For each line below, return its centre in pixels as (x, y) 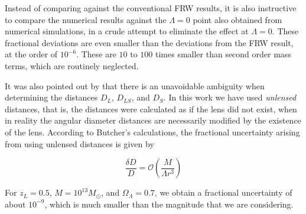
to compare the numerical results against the (86, 19)
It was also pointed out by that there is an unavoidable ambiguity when (135, 85)
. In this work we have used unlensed (230, 97)
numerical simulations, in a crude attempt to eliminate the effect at (127, 31)
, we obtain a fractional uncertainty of (223, 192)
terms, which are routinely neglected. (72, 65)
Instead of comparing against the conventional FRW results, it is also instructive (151, 8)
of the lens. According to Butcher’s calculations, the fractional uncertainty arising (152, 132)
